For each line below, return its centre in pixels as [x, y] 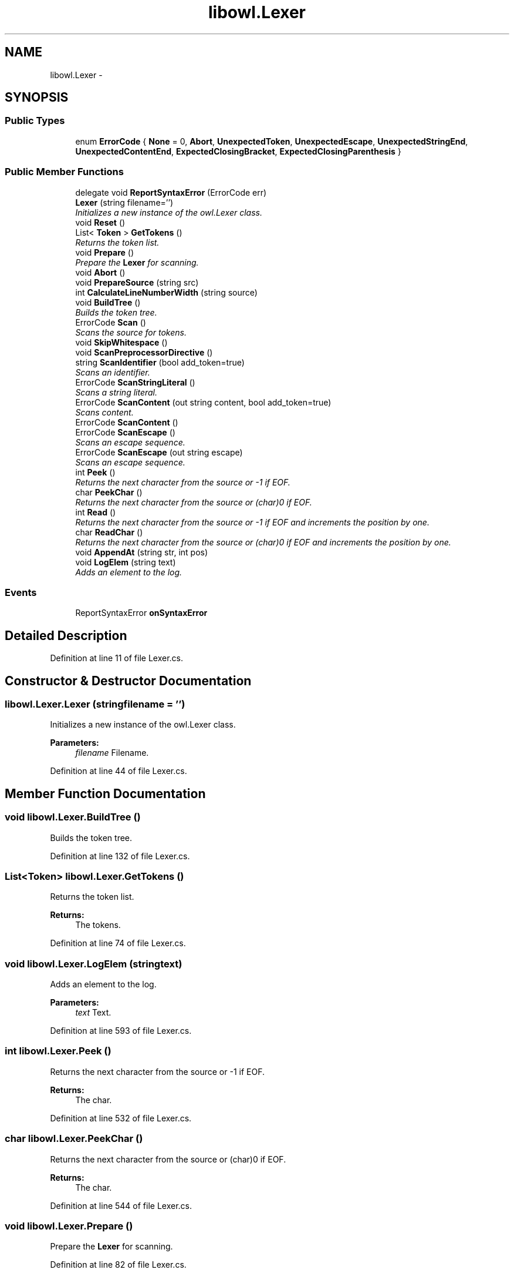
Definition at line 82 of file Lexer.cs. [118, 1265]
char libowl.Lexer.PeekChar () [74, 1139]
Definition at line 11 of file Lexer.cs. [117, 658]
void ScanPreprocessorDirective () [144, 352]
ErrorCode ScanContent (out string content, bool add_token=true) [203, 402]
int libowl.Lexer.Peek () [58, 1051]
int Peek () [95, 472]
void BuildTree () [108, 302]
